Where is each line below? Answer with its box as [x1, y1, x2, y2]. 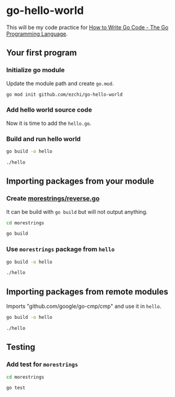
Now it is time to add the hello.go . [6, 119, 92, 127]
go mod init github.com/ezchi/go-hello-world [6, 92, 122, 98]
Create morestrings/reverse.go [6, 195, 100, 203]
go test [6, 385, 26, 391]
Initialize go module [6, 66, 65, 75]
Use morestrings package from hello [6, 245, 115, 253]
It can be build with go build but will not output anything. [6, 208, 148, 215]
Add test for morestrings [6, 360, 78, 369]
